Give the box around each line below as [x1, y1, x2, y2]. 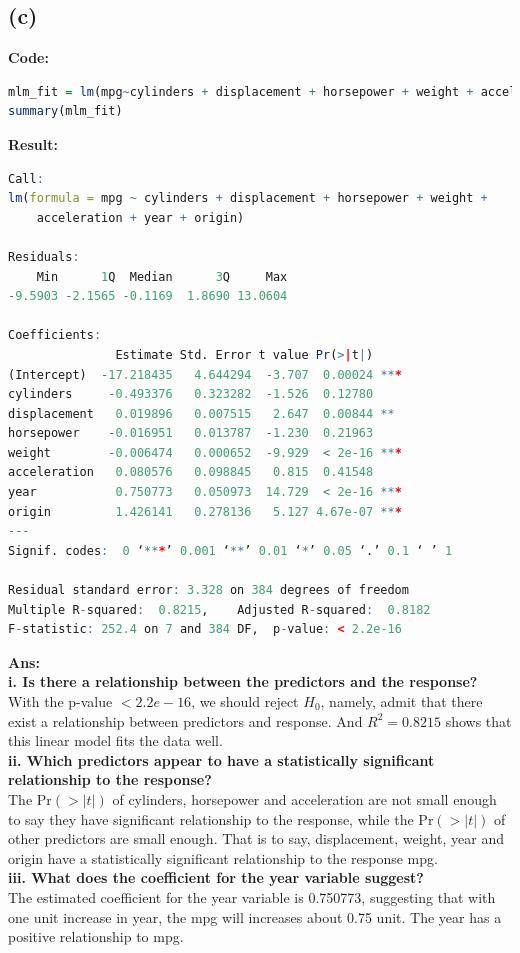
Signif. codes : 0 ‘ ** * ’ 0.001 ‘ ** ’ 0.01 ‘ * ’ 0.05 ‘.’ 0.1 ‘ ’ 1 [8, 543, 453, 558]
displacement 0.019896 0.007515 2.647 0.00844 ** [8, 406, 395, 421]
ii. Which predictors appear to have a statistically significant [8, 749, 435, 770]
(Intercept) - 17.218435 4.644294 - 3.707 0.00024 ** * [8, 367, 402, 382]
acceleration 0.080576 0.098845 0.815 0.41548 [8, 465, 374, 480]
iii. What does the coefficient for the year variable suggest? [8, 867, 424, 888]
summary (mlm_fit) [8, 104, 123, 119]
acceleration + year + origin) [36, 210, 245, 225]
